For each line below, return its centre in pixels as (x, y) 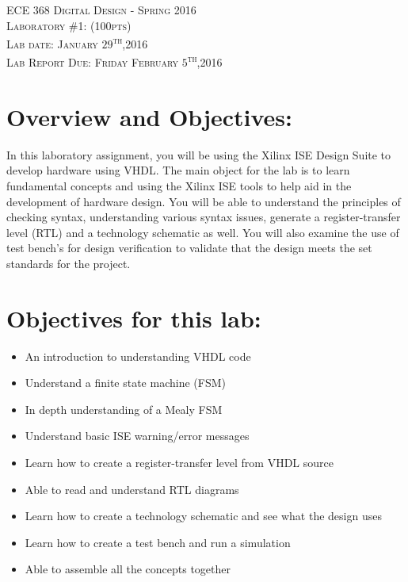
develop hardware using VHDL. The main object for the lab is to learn (178, 170)
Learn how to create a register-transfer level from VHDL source (179, 463)
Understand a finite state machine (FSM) (125, 383)
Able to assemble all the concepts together (128, 569)
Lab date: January (52, 43)
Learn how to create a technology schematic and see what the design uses (203, 516)
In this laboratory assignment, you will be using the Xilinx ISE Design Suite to (199, 154)
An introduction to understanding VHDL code (138, 356)
